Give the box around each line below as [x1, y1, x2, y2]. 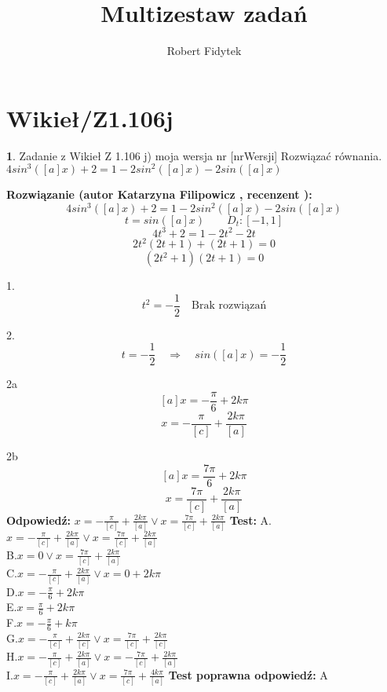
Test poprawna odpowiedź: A [168, 666, 328, 683]
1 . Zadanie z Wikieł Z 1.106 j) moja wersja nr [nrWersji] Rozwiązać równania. [6, 147, 382, 163]
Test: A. [229, 511, 272, 528]
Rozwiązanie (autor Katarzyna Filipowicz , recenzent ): [6, 186, 312, 203]
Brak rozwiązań [192, 300, 267, 312]
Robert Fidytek [166, 42, 242, 59]
